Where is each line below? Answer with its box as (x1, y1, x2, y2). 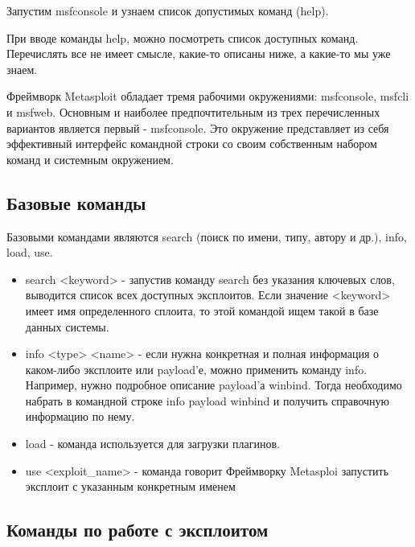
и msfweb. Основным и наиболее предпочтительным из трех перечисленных (6, 103, 380, 120)
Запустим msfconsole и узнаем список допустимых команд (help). (6, 2, 329, 19)
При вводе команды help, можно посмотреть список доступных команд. (6, 29, 359, 46)
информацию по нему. (25, 408, 135, 425)
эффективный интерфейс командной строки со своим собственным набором (6, 135, 377, 152)
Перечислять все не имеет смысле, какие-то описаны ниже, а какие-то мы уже (6, 45, 391, 62)
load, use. (6, 244, 53, 261)
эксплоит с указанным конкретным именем (25, 478, 236, 495)
